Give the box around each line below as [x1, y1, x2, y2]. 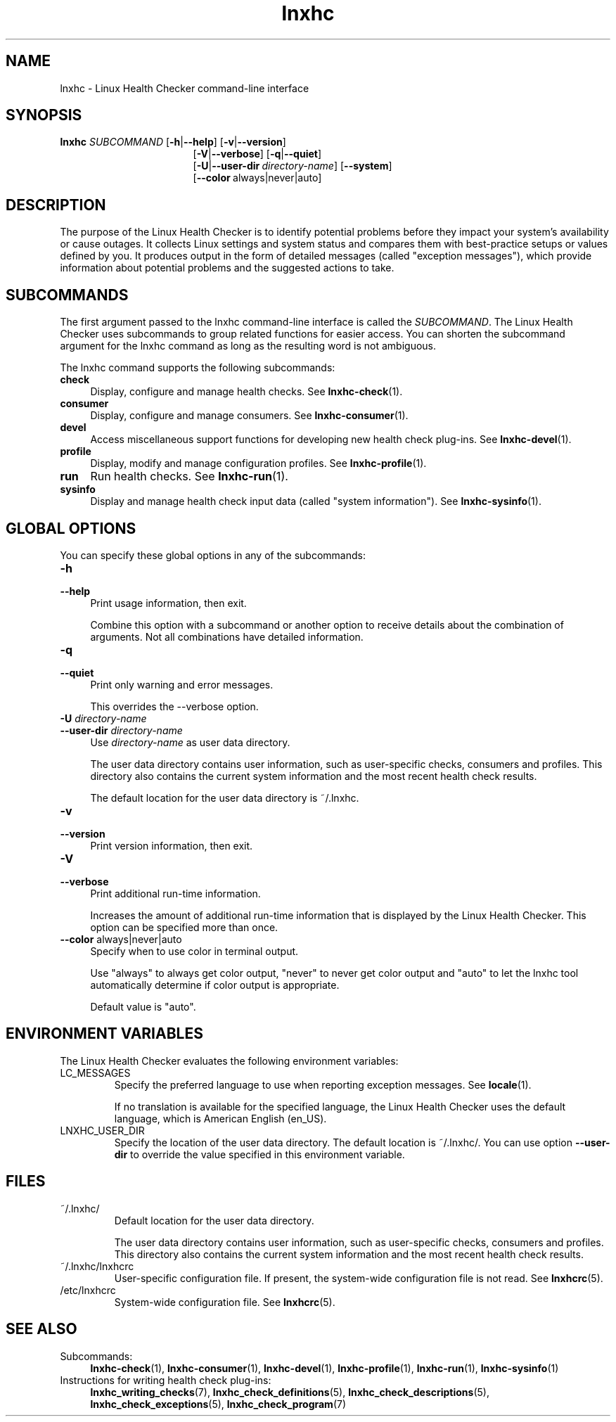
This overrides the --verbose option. [90, 700, 259, 712]
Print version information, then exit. [90, 839, 253, 852]
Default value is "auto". [90, 1000, 196, 1013]
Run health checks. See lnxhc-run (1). [90, 469, 288, 484]
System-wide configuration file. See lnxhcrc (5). [114, 1295, 335, 1308]
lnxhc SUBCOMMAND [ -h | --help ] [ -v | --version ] [60, 136, 286, 148]
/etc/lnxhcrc [60, 1283, 116, 1296]
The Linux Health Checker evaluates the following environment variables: [60, 1054, 399, 1067]
